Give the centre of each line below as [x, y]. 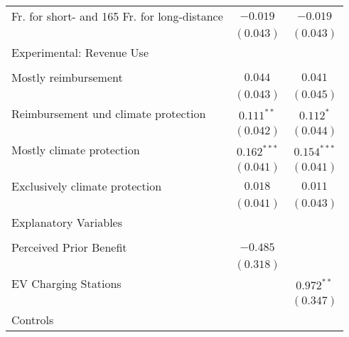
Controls [33, 320]
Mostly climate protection [76, 150]
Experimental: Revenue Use [80, 52]
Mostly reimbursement [67, 77]
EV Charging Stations [66, 283]
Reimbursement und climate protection [109, 113]
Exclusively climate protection [87, 186]
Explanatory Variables [67, 222]
